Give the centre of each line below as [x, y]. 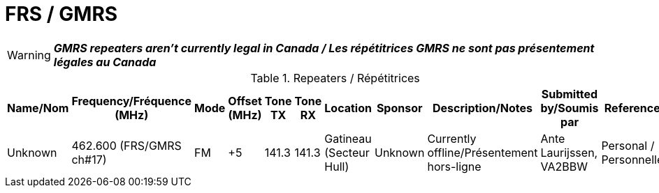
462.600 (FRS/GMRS [126, 145]
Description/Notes [483, 108]
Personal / [628, 145]
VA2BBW [564, 166]
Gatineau [348, 138]
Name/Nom [38, 108]
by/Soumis [570, 108]
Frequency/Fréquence [131, 101]
